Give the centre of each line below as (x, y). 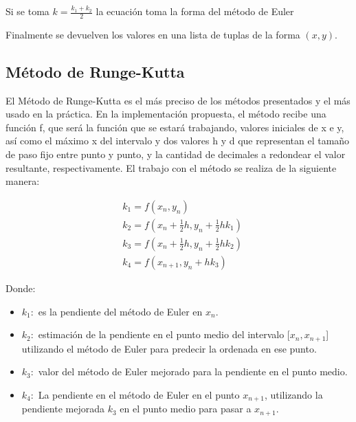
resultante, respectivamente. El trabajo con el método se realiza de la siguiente (171, 167)
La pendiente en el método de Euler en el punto (139, 394)
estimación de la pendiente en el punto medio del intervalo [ (164, 334)
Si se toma (27, 11)
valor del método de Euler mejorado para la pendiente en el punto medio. (193, 371)
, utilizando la (293, 394)
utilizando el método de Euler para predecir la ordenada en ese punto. (169, 348)
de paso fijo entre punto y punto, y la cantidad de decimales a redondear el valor (176, 154)
